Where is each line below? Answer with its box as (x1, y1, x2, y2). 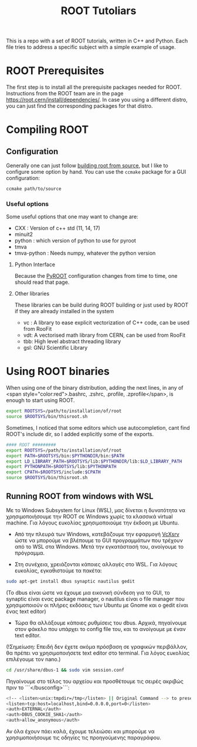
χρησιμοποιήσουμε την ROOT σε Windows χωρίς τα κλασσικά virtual (6, 513, 173, 520)
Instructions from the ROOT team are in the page (6, 90, 124, 97)
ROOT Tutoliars (60, 4, 137, 18)
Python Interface (14, 261, 56, 268)
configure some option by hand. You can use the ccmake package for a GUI (6, 168, 186, 175)
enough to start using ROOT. (6, 397, 75, 404)
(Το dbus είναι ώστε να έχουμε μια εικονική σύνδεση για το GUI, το (6, 589, 170, 596)
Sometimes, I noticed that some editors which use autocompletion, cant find (6, 424, 191, 431)
